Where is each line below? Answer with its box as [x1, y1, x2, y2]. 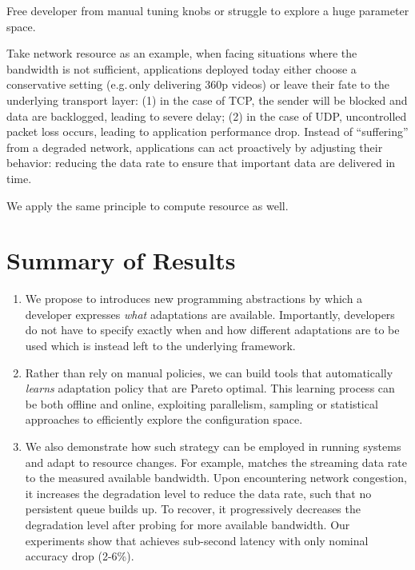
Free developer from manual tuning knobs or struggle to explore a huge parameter [6, 2, 409, 18]
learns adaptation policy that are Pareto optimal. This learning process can [25, 380, 395, 397]
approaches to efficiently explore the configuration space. [25, 411, 303, 428]
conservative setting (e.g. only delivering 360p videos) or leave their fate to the [6, 76, 390, 93]
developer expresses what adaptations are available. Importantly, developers [25, 305, 395, 322]
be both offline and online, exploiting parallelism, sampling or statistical [25, 395, 378, 412]
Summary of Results [6, 244, 236, 277]
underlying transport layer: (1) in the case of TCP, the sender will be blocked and [6, 91, 408, 108]
